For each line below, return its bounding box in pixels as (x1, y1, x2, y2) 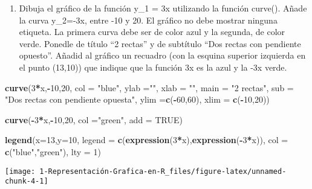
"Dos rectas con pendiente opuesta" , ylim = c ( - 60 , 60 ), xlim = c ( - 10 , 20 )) (5, 93, 270, 106)
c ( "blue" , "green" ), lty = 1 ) (5, 145, 101, 158)
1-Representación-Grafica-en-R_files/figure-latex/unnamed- (39, 167, 287, 176)
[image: (5, 167, 36, 176)
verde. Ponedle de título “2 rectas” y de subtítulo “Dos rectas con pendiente (19, 37, 301, 50)
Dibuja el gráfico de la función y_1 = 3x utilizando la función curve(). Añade (19, 2, 307, 14)
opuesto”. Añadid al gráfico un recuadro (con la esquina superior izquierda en (19, 49, 306, 62)
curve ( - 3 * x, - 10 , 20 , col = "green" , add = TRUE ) (5, 113, 183, 126)
